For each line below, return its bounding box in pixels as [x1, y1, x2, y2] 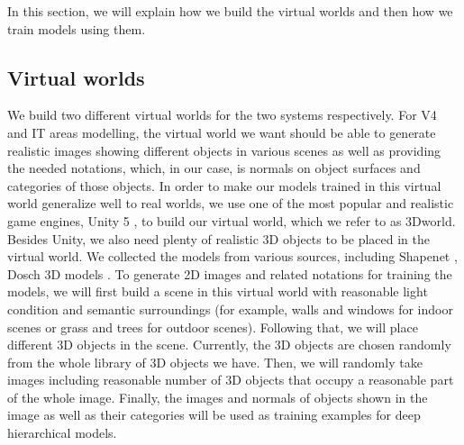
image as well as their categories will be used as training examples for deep [7, 405, 421, 424]
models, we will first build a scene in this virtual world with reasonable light [7, 282, 428, 301]
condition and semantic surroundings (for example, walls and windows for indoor [7, 299, 453, 318]
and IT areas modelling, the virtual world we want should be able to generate [7, 123, 436, 141]
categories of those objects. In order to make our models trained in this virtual [7, 176, 441, 195]
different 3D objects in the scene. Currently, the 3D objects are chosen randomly [7, 335, 451, 354]
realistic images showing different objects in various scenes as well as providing [7, 141, 441, 159]
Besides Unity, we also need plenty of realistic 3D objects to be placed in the [7, 229, 430, 248]
